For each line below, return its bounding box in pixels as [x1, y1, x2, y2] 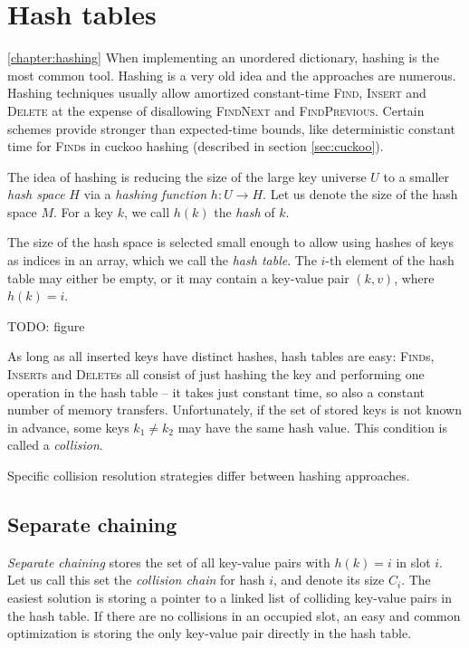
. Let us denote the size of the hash [263, 185, 458, 204]
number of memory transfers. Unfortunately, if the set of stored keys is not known [7, 400, 462, 419]
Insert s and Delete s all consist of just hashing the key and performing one [7, 365, 425, 384]
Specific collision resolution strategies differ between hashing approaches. [7, 466, 410, 484]
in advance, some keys [7, 417, 129, 436]
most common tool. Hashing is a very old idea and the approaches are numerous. [7, 65, 456, 84]
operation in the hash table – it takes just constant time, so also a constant [7, 382, 425, 401]
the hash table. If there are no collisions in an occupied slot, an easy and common [7, 605, 461, 624]
